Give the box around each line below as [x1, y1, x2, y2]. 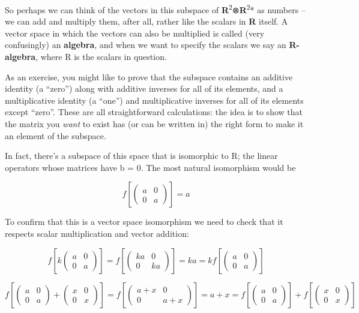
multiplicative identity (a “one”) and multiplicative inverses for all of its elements [5, 94, 304, 106]
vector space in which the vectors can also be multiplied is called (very [5, 26, 265, 39]
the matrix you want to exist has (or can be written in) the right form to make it [5, 118, 304, 130]
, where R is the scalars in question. [35, 50, 167, 63]
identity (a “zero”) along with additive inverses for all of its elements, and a [5, 82, 283, 95]
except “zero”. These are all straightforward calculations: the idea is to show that [5, 106, 303, 118]
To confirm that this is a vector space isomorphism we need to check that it [5, 215, 283, 228]
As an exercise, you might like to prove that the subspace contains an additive [5, 70, 293, 83]
